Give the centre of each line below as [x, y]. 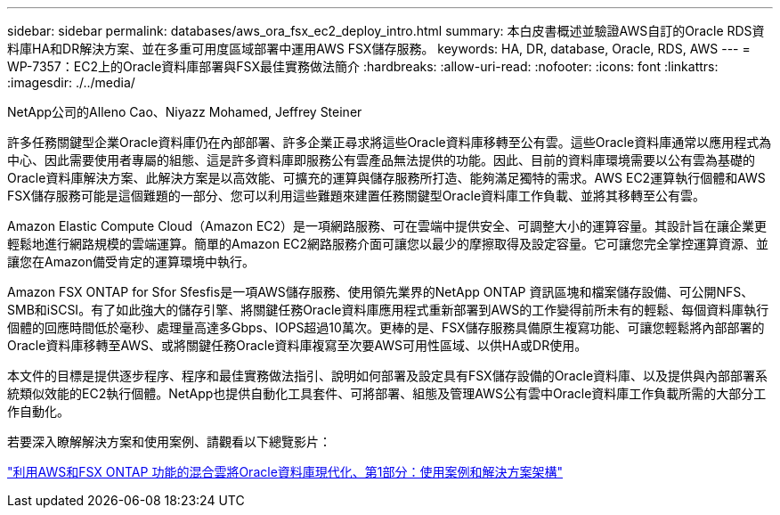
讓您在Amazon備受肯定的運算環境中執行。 [131, 262]
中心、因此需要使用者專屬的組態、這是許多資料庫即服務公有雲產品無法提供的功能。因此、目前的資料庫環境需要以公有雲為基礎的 [381, 160]
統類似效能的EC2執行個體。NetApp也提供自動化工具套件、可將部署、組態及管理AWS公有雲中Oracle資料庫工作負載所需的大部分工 [387, 393]
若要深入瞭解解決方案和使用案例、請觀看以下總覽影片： [169, 441]
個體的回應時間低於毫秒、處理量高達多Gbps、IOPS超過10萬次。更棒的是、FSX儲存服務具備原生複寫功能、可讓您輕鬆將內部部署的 [386, 327]
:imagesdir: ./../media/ [71, 82]
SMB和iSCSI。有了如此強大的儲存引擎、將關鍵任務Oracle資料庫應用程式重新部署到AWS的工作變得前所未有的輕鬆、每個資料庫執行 [388, 310]
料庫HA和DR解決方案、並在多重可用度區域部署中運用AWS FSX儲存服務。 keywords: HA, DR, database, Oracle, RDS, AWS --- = [379, 49]
